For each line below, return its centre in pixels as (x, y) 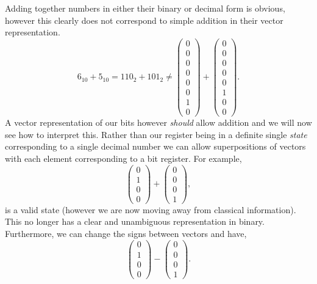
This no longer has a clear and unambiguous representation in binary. (135, 221)
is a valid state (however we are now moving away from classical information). (151, 209)
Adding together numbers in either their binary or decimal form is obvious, (145, 8)
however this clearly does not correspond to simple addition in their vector (144, 20)
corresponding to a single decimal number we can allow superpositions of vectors (155, 146)
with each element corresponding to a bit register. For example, (123, 158)
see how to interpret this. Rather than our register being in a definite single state (156, 134)
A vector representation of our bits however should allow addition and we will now (158, 122)
